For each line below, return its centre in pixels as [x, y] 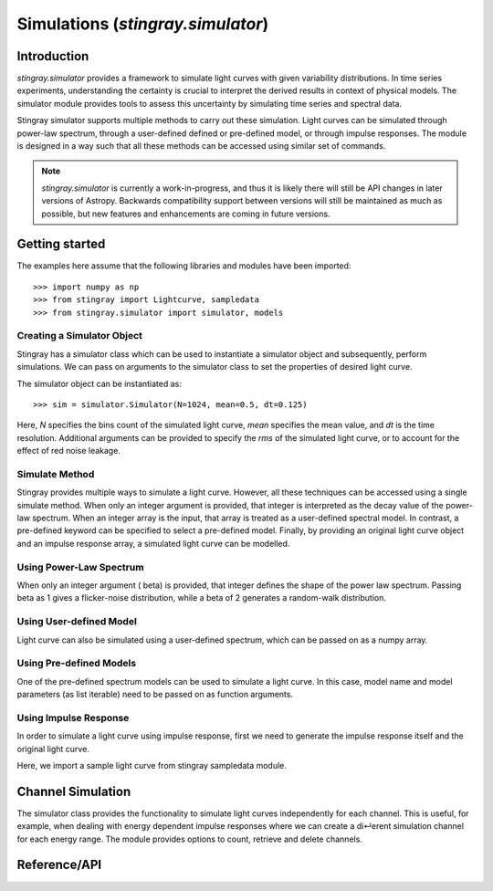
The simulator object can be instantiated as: [100, 383]
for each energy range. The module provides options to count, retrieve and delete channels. [189, 839]
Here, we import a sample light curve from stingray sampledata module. [152, 765]
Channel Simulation [74, 791]
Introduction [53, 56]
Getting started [61, 244]
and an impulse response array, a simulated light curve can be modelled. [153, 543]
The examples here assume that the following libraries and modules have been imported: [184, 266]
